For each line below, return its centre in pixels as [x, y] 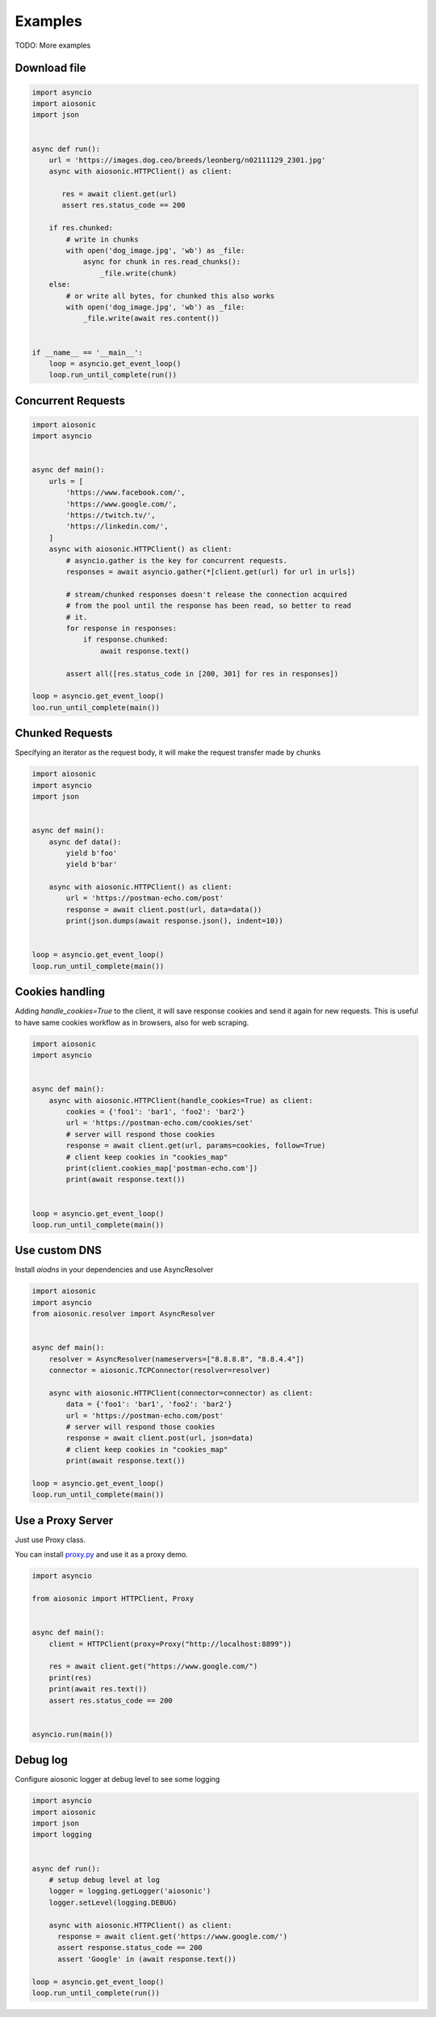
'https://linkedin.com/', [117, 526]
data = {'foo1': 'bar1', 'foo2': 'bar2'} [149, 1404]
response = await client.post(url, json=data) [159, 1438]
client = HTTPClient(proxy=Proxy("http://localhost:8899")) [170, 1644]
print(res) [70, 1678]
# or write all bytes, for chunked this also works [170, 296]
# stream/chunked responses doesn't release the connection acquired [206, 594]
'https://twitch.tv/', [111, 516]
